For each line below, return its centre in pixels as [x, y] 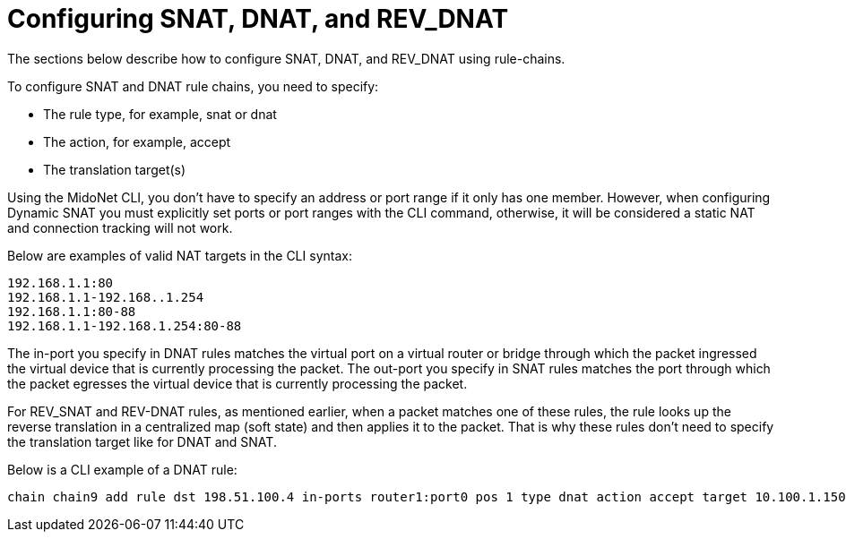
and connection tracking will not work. [120, 227]
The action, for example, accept [137, 141]
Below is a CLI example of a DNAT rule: [122, 469]
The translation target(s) [115, 169]
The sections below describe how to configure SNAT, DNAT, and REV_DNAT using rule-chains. [286, 58]
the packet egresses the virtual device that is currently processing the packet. [237, 383]
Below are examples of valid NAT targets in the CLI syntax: [180, 255]
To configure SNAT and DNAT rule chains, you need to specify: [193, 86]
